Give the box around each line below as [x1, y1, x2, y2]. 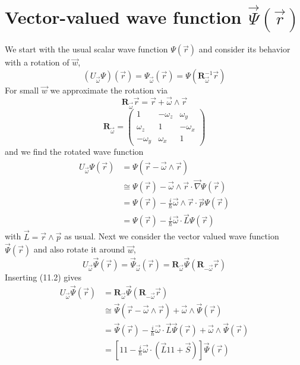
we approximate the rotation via [50, 84, 168, 96]
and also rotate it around [33, 243, 125, 255]
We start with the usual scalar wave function [5, 43, 168, 55]
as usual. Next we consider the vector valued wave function [64, 230, 279, 242]
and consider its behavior [198, 43, 290, 55]
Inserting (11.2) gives [5, 270, 81, 283]
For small [5, 84, 39, 96]
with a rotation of [5, 56, 70, 68]
